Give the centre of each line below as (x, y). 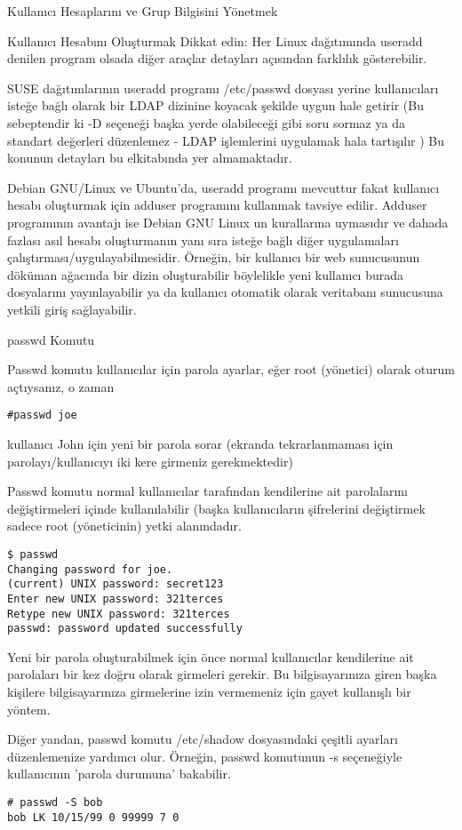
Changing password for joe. (90, 569)
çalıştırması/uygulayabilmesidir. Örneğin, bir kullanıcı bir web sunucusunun (214, 257)
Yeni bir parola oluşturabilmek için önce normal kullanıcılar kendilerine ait (211, 656)
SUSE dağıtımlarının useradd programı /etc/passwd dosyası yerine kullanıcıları (223, 88)
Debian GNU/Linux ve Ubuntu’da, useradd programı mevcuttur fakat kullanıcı (223, 187)
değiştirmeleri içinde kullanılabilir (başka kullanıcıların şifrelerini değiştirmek (216, 508)
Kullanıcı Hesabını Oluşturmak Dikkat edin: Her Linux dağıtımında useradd (215, 40)
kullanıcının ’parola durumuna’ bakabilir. (119, 774)
